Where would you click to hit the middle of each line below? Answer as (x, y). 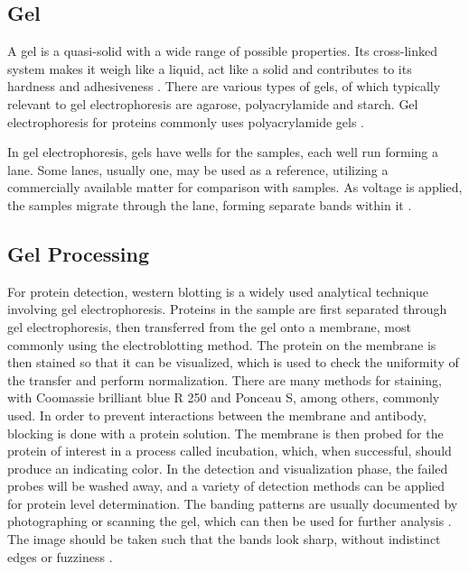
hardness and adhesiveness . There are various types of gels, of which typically (224, 86)
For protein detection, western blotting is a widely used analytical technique (218, 291)
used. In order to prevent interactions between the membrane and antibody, (217, 415)
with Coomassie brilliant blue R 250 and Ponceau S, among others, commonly (224, 397)
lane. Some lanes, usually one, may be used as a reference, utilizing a (198, 169)
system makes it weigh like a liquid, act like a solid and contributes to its (210, 68)
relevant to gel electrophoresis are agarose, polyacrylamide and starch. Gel (213, 103)
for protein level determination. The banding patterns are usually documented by (233, 503)
